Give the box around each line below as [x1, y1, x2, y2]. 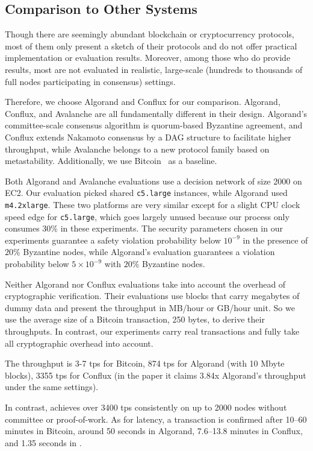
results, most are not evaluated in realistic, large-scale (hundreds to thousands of [5, 63, 303, 75]
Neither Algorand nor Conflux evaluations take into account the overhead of [5, 277, 286, 290]
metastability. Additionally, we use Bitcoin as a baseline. [5, 154, 217, 167]
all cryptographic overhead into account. [5, 336, 153, 349]
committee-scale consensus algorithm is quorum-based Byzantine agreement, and [5, 119, 303, 131]
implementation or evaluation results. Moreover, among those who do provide [5, 51, 291, 64]
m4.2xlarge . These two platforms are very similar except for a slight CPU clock [5, 198, 300, 210]
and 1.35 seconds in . [5, 436, 82, 449]
